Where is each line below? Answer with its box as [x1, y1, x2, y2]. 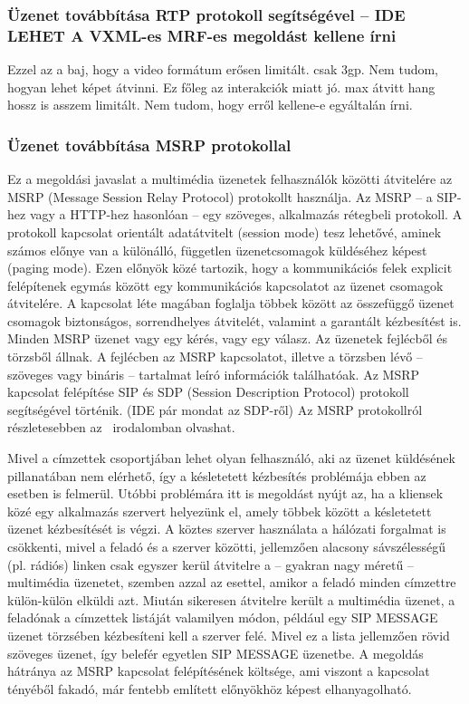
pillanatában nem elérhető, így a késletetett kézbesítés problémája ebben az [7, 466, 426, 485]
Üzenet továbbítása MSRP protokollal [7, 133, 292, 156]
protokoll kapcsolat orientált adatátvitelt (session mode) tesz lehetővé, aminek [7, 222, 442, 241]
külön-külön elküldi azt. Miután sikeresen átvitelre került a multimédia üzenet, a [7, 590, 455, 609]
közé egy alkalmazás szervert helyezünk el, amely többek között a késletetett [7, 501, 432, 520]
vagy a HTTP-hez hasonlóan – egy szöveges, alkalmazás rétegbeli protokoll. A [29, 205, 463, 224]
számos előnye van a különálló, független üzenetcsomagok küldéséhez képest [7, 240, 427, 259]
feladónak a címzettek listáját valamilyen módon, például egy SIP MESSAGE [7, 608, 438, 627]
